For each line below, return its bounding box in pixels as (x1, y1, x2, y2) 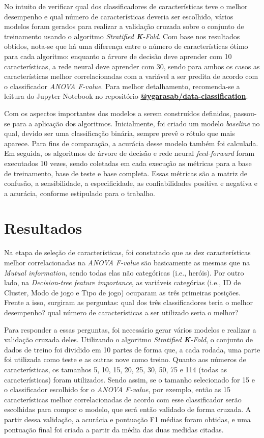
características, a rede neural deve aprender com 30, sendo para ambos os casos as (4, 61, 260, 71)
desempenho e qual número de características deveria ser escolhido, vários (4, 11, 233, 21)
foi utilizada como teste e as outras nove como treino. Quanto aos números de (4, 354, 246, 365)
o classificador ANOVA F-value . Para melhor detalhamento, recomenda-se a (4, 80, 240, 91)
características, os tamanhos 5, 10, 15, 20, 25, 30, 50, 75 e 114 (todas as (4, 364, 227, 374)
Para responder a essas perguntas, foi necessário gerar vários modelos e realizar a (4, 324, 256, 335)
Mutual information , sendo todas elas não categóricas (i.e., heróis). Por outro (4, 267, 244, 278)
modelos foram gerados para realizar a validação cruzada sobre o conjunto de (4, 21, 244, 32)
